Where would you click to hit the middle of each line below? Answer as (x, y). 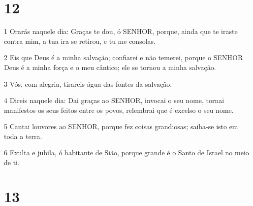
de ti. (12, 162)
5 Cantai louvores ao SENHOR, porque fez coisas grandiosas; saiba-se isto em (121, 126)
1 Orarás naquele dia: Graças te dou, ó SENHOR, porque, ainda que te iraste (121, 31)
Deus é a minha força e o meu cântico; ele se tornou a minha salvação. (110, 67)
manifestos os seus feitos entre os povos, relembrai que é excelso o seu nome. (119, 110)
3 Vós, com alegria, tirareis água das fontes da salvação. (88, 84)
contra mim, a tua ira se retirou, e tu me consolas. (80, 41)
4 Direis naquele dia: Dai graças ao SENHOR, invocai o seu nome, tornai (114, 100)
